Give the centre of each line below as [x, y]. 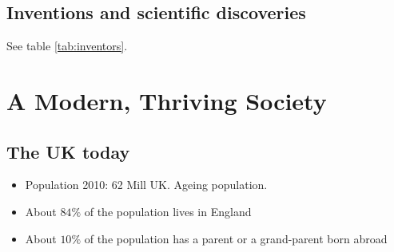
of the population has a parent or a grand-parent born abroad [236, 238]
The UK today [68, 151]
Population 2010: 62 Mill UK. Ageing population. [146, 185]
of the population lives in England [168, 211]
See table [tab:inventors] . [67, 46]
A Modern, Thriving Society [167, 100]
